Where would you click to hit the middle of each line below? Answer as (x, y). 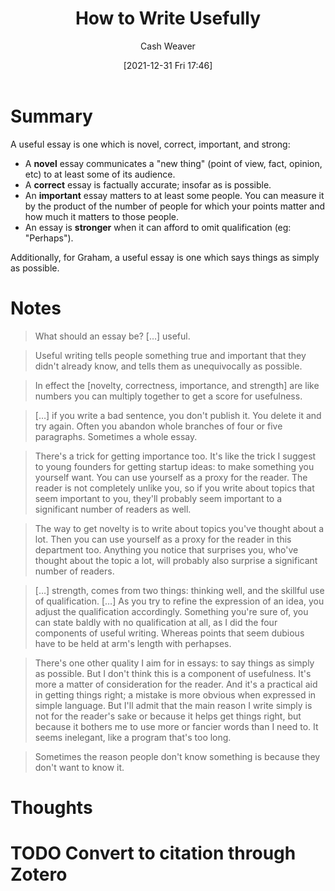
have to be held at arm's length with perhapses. (133, 643)
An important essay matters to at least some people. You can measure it (174, 195)
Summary (51, 116)
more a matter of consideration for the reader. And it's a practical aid (176, 684)
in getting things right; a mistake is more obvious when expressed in (175, 694)
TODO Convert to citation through (153, 853)
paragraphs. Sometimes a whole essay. (116, 436)
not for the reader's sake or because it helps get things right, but (168, 716)
